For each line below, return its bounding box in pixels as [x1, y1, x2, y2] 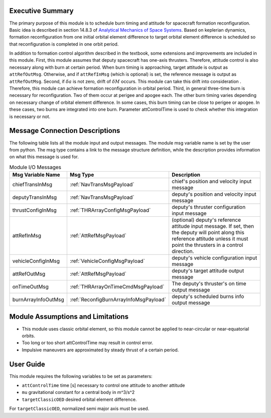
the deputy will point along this [171, 229, 244, 236]
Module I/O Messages [9, 164, 62, 171]
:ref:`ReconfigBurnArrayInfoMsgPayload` [69, 296, 167, 303]
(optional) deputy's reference [171, 216, 241, 223]
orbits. [22, 333, 35, 339]
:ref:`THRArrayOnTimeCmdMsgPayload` [69, 284, 165, 291]
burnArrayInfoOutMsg [12, 296, 65, 303]
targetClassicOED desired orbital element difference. [22, 396, 137, 402]
